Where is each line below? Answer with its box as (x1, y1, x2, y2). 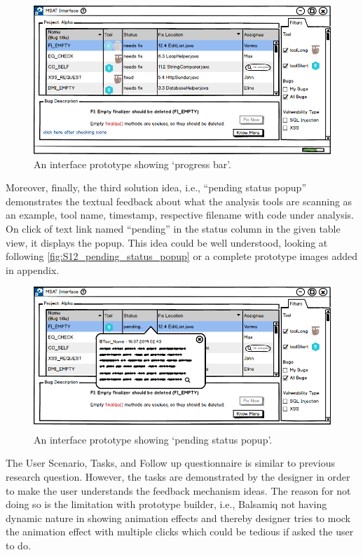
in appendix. (6, 262, 60, 277)
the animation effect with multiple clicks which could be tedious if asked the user (6, 524, 354, 539)
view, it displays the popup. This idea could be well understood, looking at (6, 235, 328, 249)
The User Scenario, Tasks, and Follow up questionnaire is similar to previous (6, 455, 335, 470)
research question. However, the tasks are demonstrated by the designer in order (6, 470, 350, 484)
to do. (6, 538, 31, 553)
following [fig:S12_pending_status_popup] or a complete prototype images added (6, 249, 358, 263)
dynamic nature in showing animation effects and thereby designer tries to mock (6, 510, 350, 525)
